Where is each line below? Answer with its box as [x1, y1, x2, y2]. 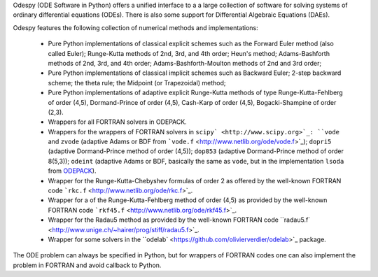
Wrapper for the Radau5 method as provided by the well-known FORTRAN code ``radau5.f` [48, 215, 311, 224]
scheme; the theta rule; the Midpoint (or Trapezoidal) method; [48, 78, 226, 87]
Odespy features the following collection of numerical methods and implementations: [13, 23, 258, 31]
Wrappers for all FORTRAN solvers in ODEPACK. [48, 118, 187, 126]
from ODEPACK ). [48, 166, 97, 175]
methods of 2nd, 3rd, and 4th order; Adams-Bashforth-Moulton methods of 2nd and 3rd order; [48, 59, 322, 67]
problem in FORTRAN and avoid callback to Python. [13, 261, 162, 269]
